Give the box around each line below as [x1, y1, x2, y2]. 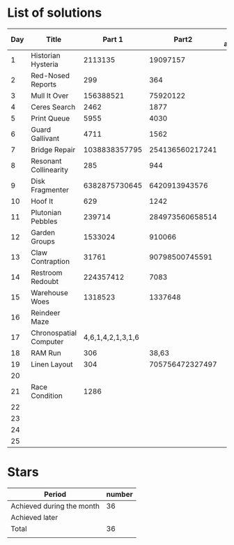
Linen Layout [31, 359, 73, 369]
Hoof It [31, 196, 54, 206]
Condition [31, 391, 63, 401]
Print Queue [31, 113, 70, 123]
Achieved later [10, 512, 58, 522]
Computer [31, 336, 64, 346]
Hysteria [31, 59, 59, 69]
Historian [31, 50, 61, 60]
